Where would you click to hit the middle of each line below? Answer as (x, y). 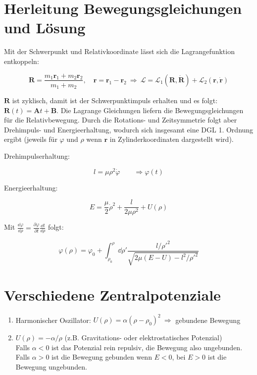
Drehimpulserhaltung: (37, 156)
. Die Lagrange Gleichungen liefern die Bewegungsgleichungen (150, 110)
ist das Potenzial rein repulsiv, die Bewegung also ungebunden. (147, 347)
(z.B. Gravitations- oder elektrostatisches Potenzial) (143, 338)
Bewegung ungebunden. (51, 366)
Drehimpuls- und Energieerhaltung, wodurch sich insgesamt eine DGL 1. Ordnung (129, 129)
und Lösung (45, 28)
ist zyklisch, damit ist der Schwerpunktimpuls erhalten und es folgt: (115, 100)
